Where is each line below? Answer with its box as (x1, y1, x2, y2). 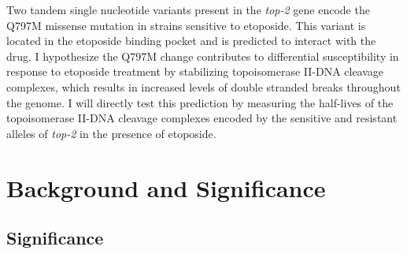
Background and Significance (6, 171, 326, 204)
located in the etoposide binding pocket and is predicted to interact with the (6, 32, 376, 49)
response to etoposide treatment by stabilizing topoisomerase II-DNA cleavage (6, 63, 384, 80)
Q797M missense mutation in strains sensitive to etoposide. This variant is (6, 17, 366, 33)
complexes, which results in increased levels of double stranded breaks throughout (6, 78, 401, 95)
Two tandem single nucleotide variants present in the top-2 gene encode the (6, 2, 370, 17)
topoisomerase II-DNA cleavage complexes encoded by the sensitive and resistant (6, 110, 398, 126)
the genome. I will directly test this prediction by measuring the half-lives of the (6, 94, 394, 110)
